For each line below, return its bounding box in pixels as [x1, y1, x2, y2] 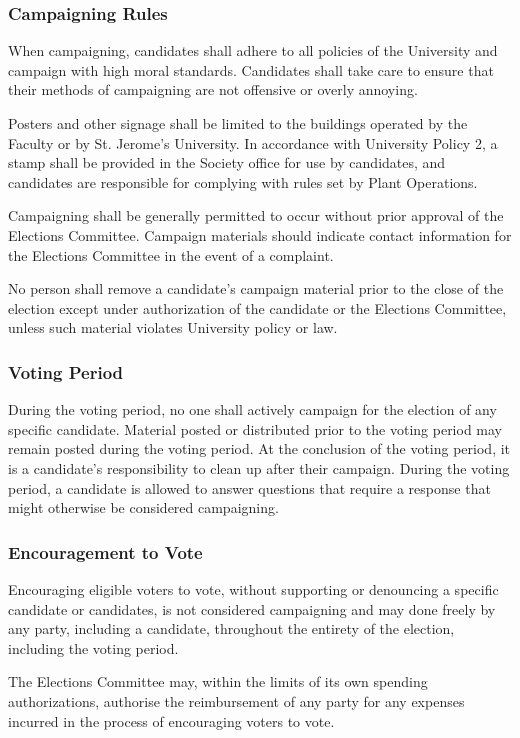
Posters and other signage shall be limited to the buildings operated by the [8, 113, 468, 133]
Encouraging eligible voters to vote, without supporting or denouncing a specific [8, 578, 499, 599]
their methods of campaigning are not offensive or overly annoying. [8, 79, 418, 100]
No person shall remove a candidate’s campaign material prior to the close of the [8, 278, 504, 299]
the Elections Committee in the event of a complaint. [8, 244, 334, 265]
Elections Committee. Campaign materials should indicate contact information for [8, 224, 512, 245]
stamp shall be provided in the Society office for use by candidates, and [8, 152, 446, 173]
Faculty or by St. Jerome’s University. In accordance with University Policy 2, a [8, 132, 498, 153]
